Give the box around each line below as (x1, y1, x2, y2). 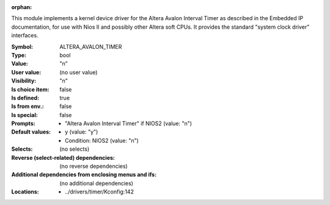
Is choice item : (11, 85, 50, 93)
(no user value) (59, 68, 98, 76)
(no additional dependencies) (59, 179, 134, 187)
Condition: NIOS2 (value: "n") (65, 137, 139, 144)
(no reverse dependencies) (59, 162, 128, 170)
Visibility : (11, 77, 37, 85)
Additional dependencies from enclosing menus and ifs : (11, 171, 157, 178)
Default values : (11, 128, 51, 135)
